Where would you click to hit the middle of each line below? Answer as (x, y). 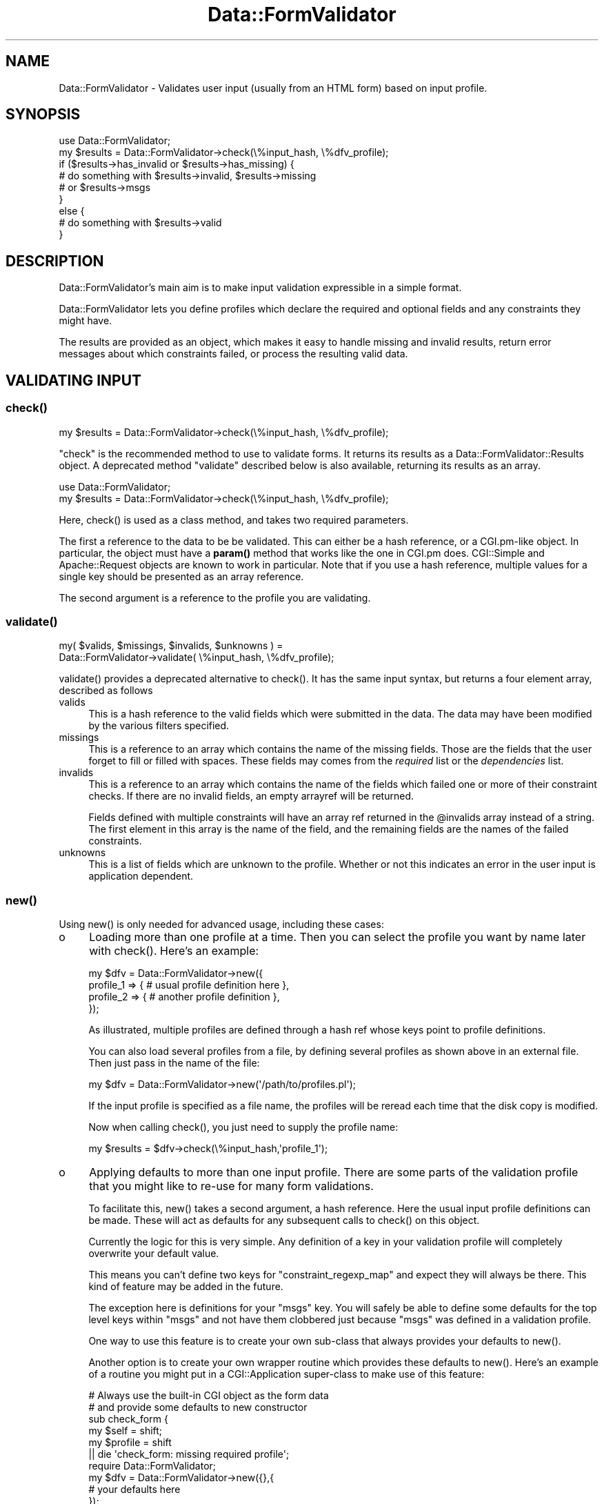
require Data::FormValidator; (152, 1466)
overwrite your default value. (154, 1253)
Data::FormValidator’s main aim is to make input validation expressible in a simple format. (260, 288)
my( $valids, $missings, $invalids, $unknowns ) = (171, 646)
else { (72, 211)
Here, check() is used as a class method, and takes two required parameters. (234, 520)
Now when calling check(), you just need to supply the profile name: (243, 1127)
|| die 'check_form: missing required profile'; (189, 1454)
